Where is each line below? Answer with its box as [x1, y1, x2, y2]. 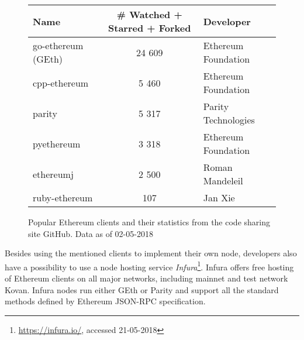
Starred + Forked [108, 21, 191, 35]
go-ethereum [33, 39, 84, 52]
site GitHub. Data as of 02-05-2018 [28, 227, 153, 239]
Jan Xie [203, 191, 235, 204]
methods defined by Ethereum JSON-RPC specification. [5, 295, 206, 307]
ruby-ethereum [33, 191, 93, 204]
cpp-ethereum [33, 75, 89, 90]
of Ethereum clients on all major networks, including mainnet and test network [5, 272, 288, 284]
